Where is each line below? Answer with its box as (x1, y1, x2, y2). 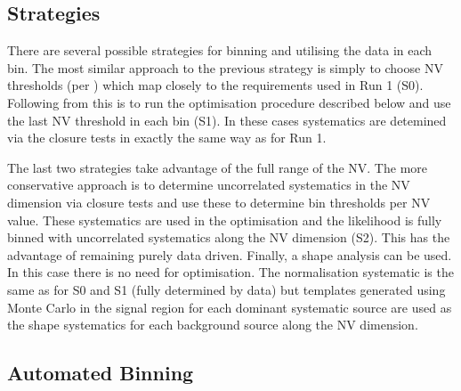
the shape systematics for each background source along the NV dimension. (7, 315, 418, 334)
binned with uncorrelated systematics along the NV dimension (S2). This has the (7, 228, 450, 247)
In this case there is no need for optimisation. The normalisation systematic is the (7, 263, 454, 281)
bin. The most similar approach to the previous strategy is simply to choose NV (7, 58, 443, 77)
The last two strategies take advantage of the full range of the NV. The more (7, 158, 428, 176)
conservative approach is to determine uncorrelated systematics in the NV (7, 175, 410, 194)
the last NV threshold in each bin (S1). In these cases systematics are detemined (7, 110, 447, 129)
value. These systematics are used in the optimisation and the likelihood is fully (7, 210, 442, 229)
